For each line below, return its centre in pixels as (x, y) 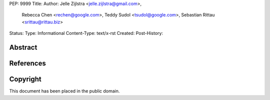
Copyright (25, 79)
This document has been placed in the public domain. (64, 91)
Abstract (23, 47)
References (27, 63)
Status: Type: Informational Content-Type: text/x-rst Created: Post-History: (86, 33)
